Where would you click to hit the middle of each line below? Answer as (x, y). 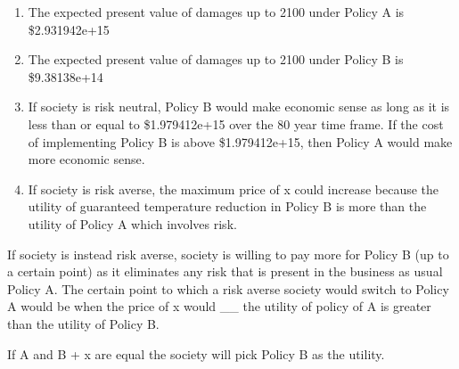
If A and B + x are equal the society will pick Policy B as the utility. (196, 353)
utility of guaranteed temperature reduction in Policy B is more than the (227, 206)
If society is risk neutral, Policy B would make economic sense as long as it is (239, 107)
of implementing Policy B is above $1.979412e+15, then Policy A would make (240, 141)
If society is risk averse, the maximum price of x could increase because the (234, 189)
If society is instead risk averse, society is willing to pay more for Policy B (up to (228, 254)
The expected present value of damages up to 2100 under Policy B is (216, 59)
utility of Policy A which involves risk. (132, 223)
